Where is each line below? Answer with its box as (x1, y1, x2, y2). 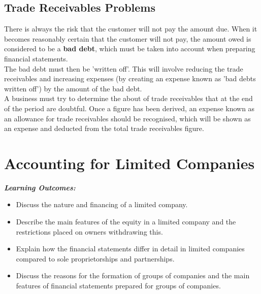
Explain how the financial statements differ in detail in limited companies (16, 243, 245, 254)
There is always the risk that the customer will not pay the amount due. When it (4, 23, 257, 34)
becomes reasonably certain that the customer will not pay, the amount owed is (4, 33, 251, 44)
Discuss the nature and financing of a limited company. (16, 199, 188, 210)
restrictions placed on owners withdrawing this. (16, 226, 163, 237)
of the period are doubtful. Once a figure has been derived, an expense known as (4, 103, 255, 113)
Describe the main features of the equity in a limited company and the (16, 216, 236, 227)
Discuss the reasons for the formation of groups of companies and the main (16, 270, 250, 281)
